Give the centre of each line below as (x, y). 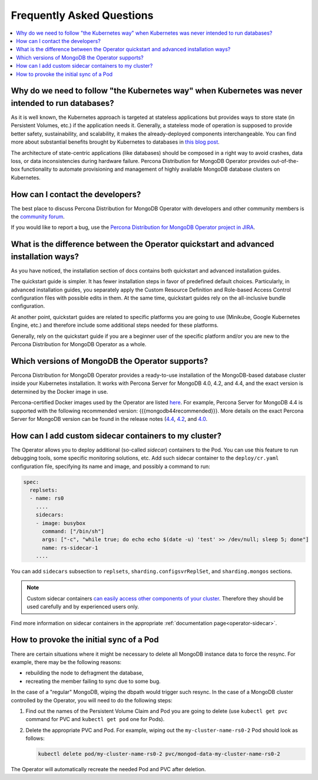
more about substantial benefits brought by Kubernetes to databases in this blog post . (115, 142)
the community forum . (38, 217)
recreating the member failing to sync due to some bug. (93, 681)
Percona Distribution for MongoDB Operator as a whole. (79, 344)
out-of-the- (285, 161)
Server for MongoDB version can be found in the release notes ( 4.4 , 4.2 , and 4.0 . (109, 419)
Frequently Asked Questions (82, 15)
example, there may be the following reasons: (66, 662)
